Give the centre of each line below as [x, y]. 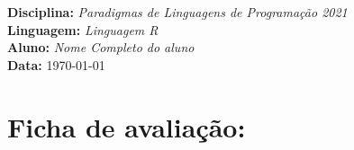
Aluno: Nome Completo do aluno [101, 47]
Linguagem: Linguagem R [83, 29]
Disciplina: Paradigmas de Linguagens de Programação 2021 [177, 12]
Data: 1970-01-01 [56, 64]
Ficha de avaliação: [127, 126]
